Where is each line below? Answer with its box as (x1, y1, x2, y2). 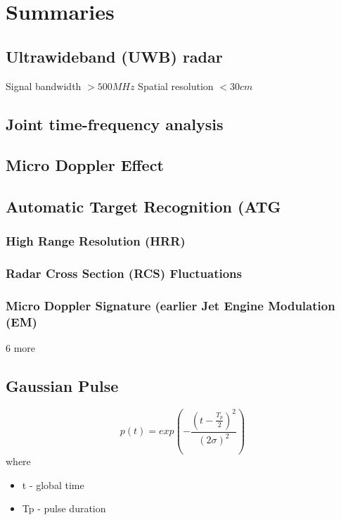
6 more (6, 341, 36, 355)
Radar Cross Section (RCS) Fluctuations (6, 265, 242, 282)
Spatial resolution (138, 78, 214, 93)
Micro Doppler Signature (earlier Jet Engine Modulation (6, 297, 335, 315)
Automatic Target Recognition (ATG (6, 196, 281, 217)
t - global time (22, 477, 84, 492)
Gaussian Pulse (6, 375, 119, 397)
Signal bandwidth (6, 78, 82, 93)
